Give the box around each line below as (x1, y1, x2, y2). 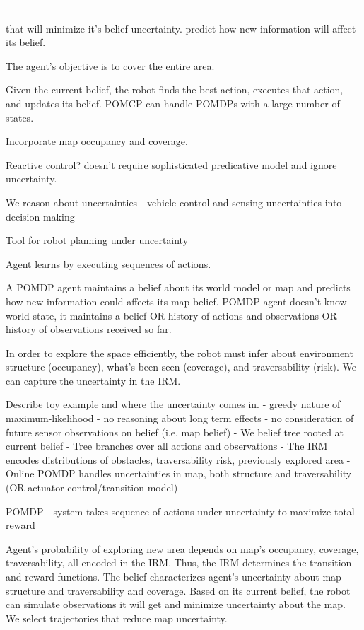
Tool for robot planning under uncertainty (6, 233, 189, 247)
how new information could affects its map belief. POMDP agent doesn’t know (6, 293, 347, 308)
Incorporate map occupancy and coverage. (6, 134, 188, 148)
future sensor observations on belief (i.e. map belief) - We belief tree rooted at (6, 424, 344, 439)
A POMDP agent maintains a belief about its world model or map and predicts (6, 280, 351, 295)
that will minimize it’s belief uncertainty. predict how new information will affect (6, 21, 356, 35)
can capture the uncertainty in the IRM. (6, 373, 181, 387)
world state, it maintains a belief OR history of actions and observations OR (6, 308, 337, 322)
